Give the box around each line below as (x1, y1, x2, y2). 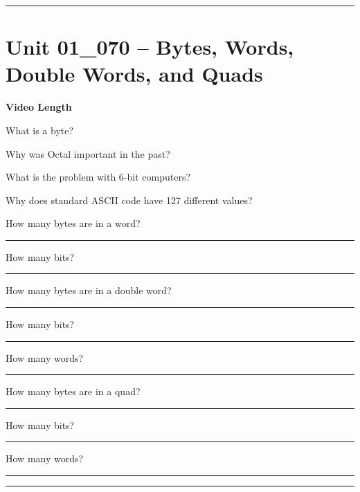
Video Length (6, 100, 72, 114)
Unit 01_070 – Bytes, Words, (6, 33, 294, 61)
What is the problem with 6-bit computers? (6, 170, 191, 184)
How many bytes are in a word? (6, 216, 141, 230)
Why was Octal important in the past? (6, 146, 170, 161)
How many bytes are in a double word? (6, 283, 172, 298)
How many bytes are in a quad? (6, 384, 141, 399)
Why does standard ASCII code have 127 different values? (6, 192, 253, 207)
